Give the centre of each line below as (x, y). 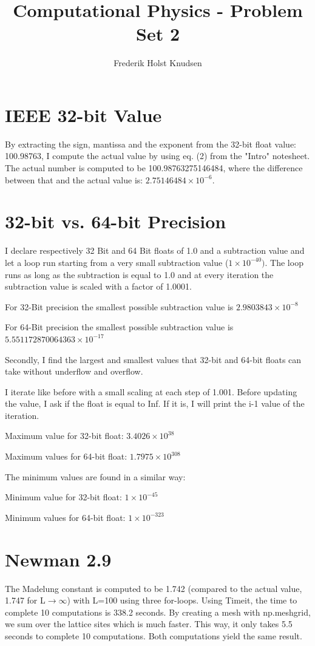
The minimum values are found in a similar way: (95, 476)
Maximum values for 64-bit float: (66, 456)
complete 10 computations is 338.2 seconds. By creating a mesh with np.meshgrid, (158, 612)
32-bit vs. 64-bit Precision (116, 221)
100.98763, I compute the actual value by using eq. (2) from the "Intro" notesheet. (157, 156)
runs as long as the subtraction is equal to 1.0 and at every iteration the (139, 274)
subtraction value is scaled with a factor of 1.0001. (98, 286)
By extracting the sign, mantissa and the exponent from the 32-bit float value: (151, 144)
